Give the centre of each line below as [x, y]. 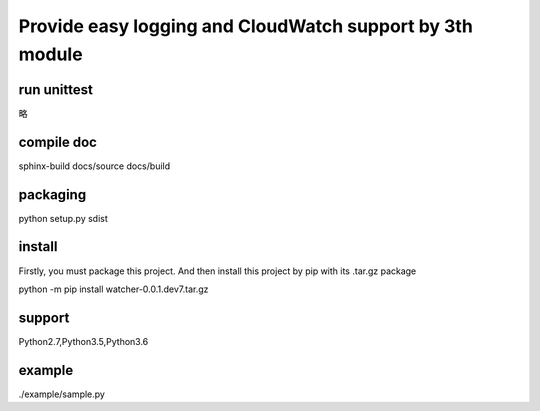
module [51, 54]
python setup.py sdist [63, 218]
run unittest [56, 89]
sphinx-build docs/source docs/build [94, 166]
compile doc [57, 141]
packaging [52, 194]
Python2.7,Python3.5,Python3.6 [83, 341]
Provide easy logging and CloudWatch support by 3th [246, 26]
